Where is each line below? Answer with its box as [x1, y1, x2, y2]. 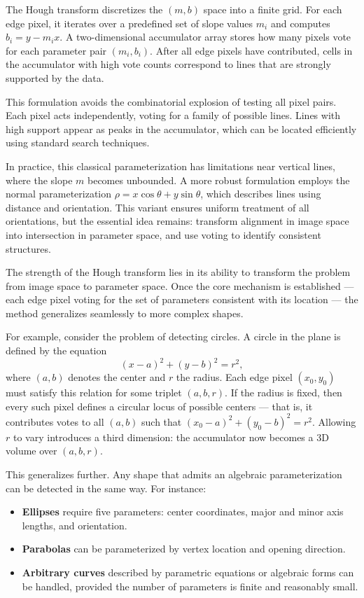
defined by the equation [6, 343, 107, 358]
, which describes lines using [200, 186, 321, 201]
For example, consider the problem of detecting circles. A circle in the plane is [6, 329, 341, 344]
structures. [6, 241, 51, 256]
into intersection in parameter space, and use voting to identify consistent [6, 227, 321, 242]
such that [141, 414, 182, 429]
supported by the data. [6, 70, 104, 85]
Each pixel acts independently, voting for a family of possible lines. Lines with [6, 108, 341, 123]
